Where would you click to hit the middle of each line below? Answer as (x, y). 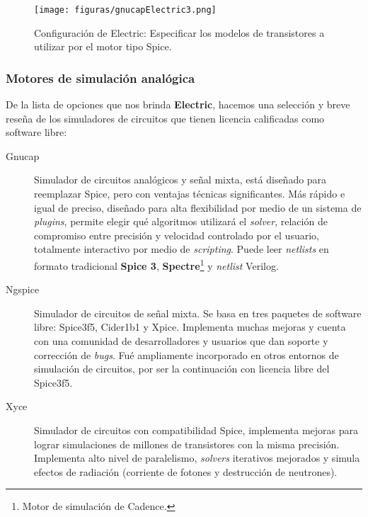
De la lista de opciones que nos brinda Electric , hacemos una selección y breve (178, 104)
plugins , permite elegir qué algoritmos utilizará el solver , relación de (181, 221)
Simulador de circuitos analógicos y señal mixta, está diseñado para (180, 180)
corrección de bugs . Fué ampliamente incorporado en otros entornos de (186, 354)
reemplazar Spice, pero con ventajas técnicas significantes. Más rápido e (190, 194)
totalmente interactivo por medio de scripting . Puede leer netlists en (182, 249)
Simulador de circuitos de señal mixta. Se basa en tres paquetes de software (198, 313)
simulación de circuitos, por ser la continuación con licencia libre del (182, 369)
